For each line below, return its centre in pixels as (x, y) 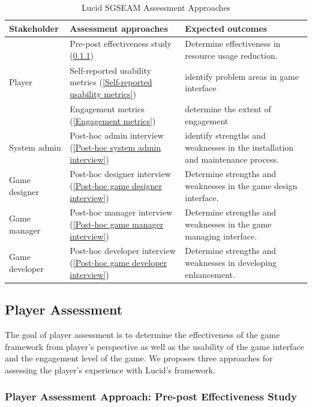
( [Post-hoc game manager (117, 224)
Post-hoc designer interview (120, 174)
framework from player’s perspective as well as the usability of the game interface (154, 346)
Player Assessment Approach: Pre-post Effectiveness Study (151, 396)
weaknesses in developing (231, 263)
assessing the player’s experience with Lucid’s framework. (110, 369)
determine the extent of (228, 108)
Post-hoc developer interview (123, 251)
